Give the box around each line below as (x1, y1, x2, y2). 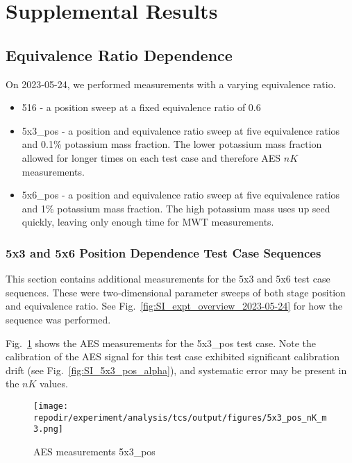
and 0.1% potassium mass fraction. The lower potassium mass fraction (22, 137, 322, 151)
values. (40, 376, 68, 391)
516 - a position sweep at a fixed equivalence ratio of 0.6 (22, 100, 261, 115)
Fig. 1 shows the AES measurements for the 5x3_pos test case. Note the (6, 335, 317, 350)
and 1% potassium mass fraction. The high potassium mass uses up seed (22, 201, 330, 215)
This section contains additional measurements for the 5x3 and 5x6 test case (6, 271, 330, 286)
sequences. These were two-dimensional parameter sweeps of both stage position (6, 285, 346, 299)
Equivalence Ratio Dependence (6, 44, 233, 65)
